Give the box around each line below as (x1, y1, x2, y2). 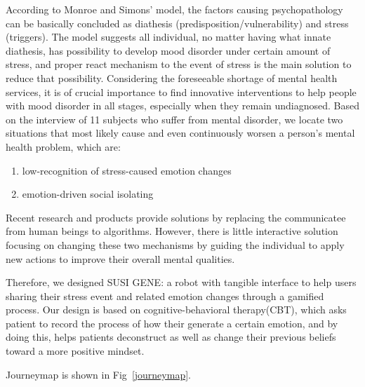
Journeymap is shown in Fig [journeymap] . (6, 367, 191, 381)
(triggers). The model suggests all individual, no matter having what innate (6, 29, 331, 44)
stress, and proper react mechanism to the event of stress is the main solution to (6, 57, 352, 72)
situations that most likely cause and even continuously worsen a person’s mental (6, 125, 355, 140)
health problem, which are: (6, 139, 121, 154)
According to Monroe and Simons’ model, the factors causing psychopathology (6, 2, 343, 16)
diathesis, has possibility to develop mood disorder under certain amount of (6, 43, 331, 57)
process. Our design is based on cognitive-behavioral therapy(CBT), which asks (6, 302, 347, 317)
